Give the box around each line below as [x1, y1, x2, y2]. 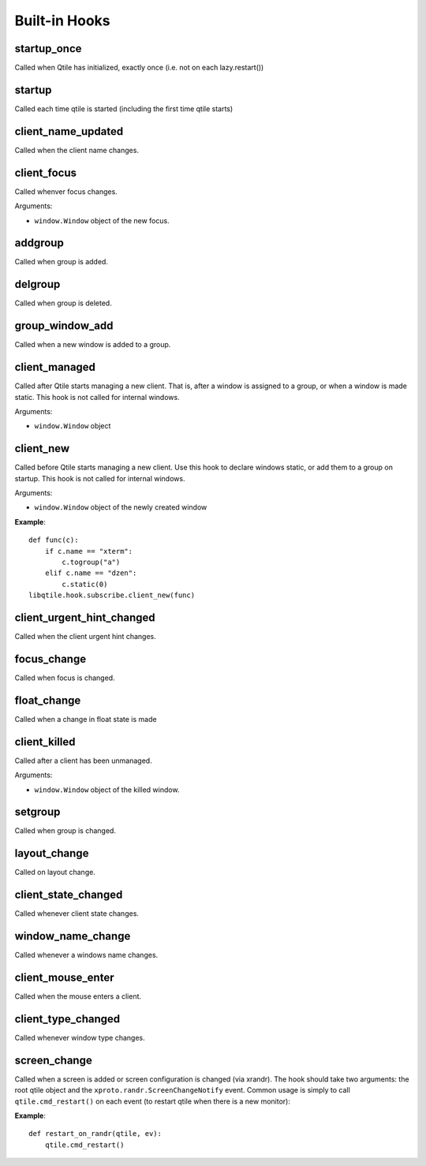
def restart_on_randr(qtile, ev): [28, 1129, 162, 1138]
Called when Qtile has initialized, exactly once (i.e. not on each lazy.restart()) [14, 63, 264, 73]
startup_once [14, 42, 82, 55]
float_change [14, 693, 81, 707]
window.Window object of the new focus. [34, 215, 170, 225]
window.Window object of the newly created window [34, 503, 207, 512]
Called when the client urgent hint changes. [14, 632, 157, 641]
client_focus [14, 166, 77, 179]
